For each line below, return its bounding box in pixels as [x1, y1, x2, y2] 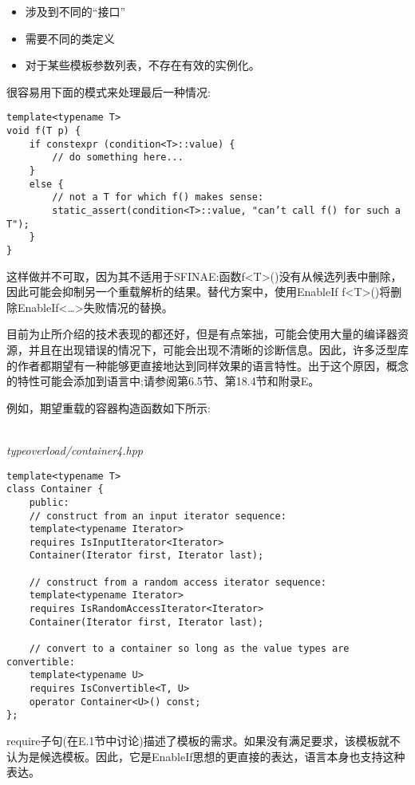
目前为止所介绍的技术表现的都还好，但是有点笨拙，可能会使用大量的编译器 [6, 325, 397, 342]
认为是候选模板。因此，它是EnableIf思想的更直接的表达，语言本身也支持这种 [6, 748, 405, 764]
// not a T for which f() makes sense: [52, 191, 264, 203]
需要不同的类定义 [25, 30, 115, 46]
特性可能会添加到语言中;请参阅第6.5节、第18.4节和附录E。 [17, 373, 320, 389]
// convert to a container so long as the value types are [29, 643, 350, 655]
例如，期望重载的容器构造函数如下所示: [6, 399, 211, 416]
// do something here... [52, 152, 184, 164]
